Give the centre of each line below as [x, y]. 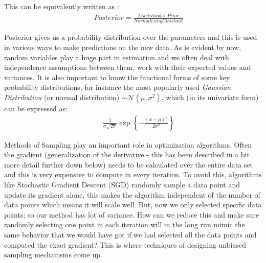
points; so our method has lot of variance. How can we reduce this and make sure [132, 214]
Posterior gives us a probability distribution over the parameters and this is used [131, 37]
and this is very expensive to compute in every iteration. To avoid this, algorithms [133, 174]
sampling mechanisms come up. [53, 255]
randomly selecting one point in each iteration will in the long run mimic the [125, 224]
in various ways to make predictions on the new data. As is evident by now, [123, 47]
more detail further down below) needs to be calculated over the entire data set [129, 164]
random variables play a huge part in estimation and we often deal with [117, 57]
